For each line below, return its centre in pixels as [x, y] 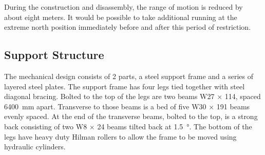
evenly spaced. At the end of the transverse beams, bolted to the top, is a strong [131, 116]
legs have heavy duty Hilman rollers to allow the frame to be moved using [120, 136]
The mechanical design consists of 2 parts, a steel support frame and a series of [129, 76]
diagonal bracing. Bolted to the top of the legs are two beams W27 [109, 96]
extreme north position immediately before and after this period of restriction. [128, 27]
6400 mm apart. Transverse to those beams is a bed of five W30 [105, 106]
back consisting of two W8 [46, 126]
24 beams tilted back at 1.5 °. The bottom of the [175, 126]
